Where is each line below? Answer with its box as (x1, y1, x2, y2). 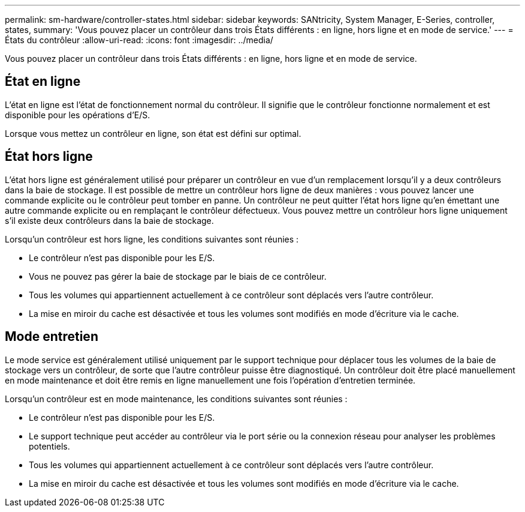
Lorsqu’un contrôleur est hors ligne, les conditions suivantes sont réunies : (5, 233, 299, 244)
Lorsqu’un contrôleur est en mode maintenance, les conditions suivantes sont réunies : (5, 393, 348, 404)
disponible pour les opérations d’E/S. (5, 109, 150, 120)
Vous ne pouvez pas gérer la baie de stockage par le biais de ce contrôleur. (29, 271, 327, 282)
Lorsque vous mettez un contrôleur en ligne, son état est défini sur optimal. (5, 128, 301, 139)
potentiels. (29, 441, 70, 451)
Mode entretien (5, 329, 98, 345)
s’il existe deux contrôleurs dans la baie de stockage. (5, 215, 214, 226)
